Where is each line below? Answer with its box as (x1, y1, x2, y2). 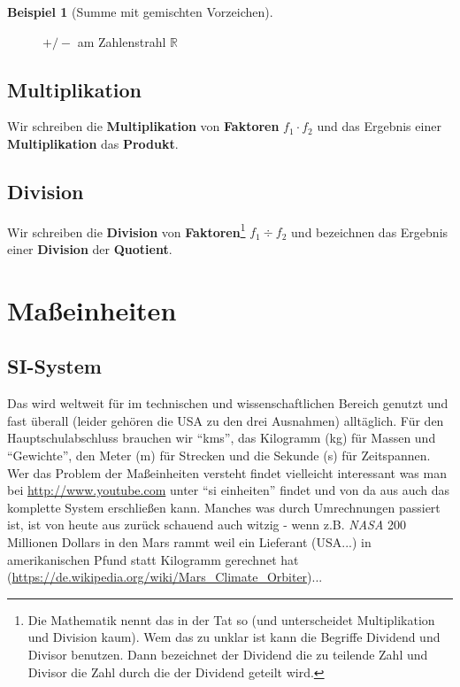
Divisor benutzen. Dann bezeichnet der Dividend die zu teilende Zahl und (27, 645, 428, 663)
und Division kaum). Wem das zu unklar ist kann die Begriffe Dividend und (27, 628, 441, 646)
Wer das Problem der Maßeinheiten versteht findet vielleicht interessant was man (7, 463, 447, 482)
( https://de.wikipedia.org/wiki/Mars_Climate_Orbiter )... (7, 567, 323, 586)
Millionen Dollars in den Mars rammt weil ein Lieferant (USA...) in (7, 532, 372, 551)
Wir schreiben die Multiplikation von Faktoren (7, 117, 280, 135)
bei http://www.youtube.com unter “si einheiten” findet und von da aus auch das (7, 481, 450, 499)
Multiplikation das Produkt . (7, 134, 179, 152)
